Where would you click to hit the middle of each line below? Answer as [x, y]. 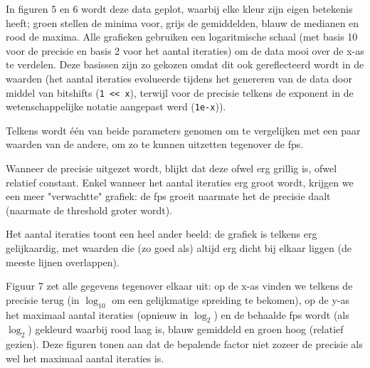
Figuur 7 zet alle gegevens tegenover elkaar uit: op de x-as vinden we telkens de [179, 286]
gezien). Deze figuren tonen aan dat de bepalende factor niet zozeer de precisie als [184, 344]
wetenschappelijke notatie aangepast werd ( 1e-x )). [116, 106]
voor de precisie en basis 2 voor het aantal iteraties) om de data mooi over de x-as [185, 50]
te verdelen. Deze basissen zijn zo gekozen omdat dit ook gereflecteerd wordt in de [185, 64]
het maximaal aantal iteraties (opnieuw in [97, 314]
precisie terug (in [43, 299]
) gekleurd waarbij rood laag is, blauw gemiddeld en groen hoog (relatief [186, 329]
